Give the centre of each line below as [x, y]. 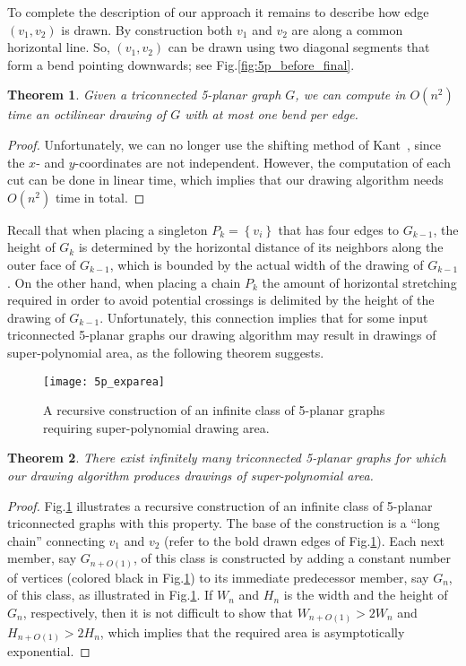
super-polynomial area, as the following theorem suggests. [166, 352]
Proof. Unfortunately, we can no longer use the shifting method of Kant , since [224, 144]
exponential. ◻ [49, 651]
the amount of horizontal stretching [359, 282]
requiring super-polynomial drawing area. [156, 427]
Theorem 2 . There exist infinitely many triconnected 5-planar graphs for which [227, 458]
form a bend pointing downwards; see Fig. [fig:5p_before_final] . [181, 64]
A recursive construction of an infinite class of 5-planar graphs [214, 410]
